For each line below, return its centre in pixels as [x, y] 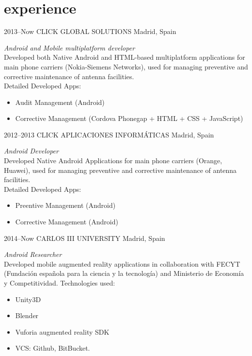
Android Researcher [33, 254]
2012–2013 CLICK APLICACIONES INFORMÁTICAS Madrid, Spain [109, 134]
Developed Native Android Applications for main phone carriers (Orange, [113, 161]
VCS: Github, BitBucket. [53, 348]
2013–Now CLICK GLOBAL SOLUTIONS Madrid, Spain [90, 31]
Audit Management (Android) [60, 102]
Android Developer [31, 151]
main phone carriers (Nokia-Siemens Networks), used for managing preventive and [126, 66]
